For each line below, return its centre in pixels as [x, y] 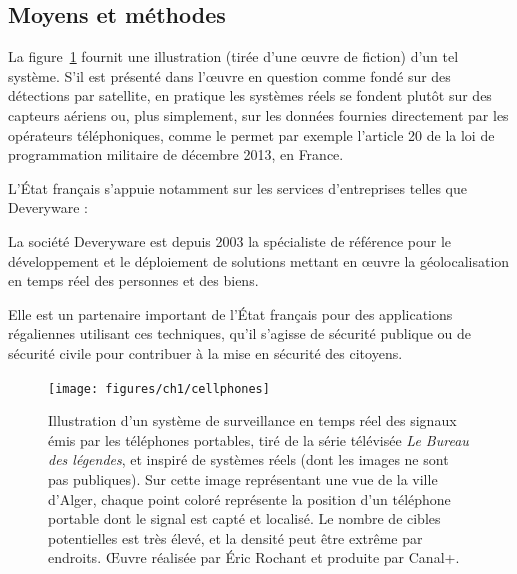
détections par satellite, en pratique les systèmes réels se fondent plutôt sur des [250, 95]
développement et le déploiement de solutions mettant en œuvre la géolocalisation [259, 260]
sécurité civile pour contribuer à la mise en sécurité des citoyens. [205, 352]
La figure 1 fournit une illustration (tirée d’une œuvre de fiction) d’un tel [233, 56]
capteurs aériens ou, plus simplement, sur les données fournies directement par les [258, 114]
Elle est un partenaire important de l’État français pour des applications [230, 313]
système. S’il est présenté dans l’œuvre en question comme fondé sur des [229, 75]
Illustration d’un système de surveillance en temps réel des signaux [252, 420]
